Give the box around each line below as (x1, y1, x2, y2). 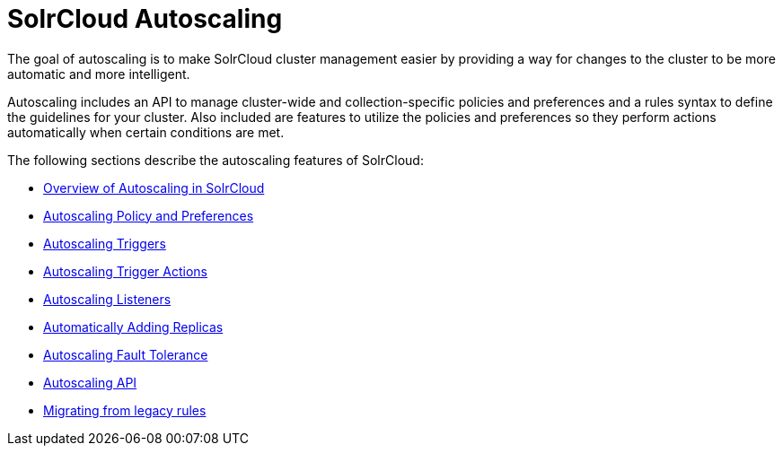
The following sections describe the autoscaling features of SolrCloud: (7, 152, 424, 168)
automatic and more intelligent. (7, 65, 190, 82)
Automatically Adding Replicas (43, 318, 224, 335)
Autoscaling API (43, 374, 137, 390)
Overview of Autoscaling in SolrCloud (43, 179, 265, 196)
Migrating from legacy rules (43, 402, 207, 418)
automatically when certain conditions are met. (7, 124, 285, 140)
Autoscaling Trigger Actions (43, 263, 208, 279)
